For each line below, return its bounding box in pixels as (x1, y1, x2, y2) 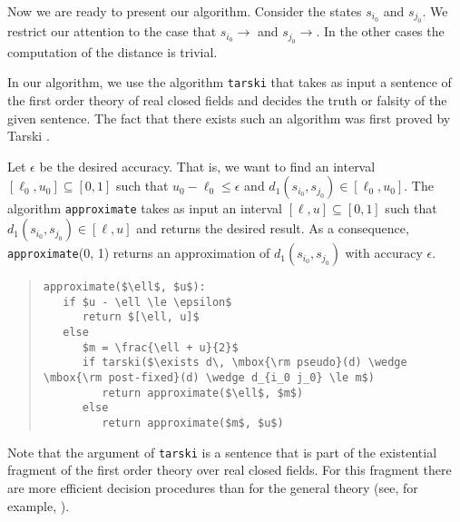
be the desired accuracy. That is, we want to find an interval (39, 156, 376, 175)
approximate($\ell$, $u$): (43, 281, 206, 294)
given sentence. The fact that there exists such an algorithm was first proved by (7, 108, 451, 127)
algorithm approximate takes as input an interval (7, 199, 282, 218)
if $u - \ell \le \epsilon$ (63, 295, 232, 309)
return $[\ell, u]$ (82, 310, 200, 324)
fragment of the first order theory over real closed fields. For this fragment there (7, 460, 452, 479)
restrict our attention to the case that (7, 22, 217, 41)
